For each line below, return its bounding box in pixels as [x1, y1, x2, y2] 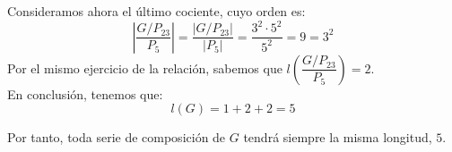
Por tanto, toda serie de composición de [7, 128, 226, 147]
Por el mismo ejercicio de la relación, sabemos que [7, 58, 282, 77]
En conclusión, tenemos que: [7, 84, 163, 103]
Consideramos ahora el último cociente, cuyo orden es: [7, 2, 306, 20]
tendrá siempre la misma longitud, [243, 128, 432, 147]
